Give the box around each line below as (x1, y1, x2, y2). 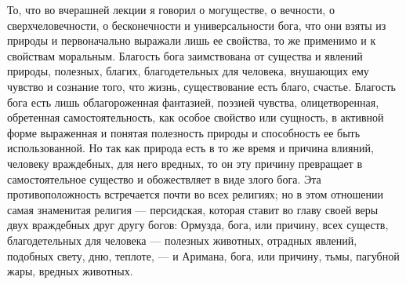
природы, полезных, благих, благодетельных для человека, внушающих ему (7, 63, 369, 79)
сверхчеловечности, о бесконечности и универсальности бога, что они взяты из (7, 16, 386, 33)
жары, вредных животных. (7, 263, 133, 279)
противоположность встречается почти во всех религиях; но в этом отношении (7, 186, 383, 202)
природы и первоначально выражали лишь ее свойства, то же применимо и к (7, 32, 376, 49)
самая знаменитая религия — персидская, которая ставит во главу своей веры (7, 201, 379, 217)
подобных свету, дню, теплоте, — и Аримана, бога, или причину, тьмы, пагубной (7, 247, 400, 264)
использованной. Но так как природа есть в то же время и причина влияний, (7, 140, 374, 156)
